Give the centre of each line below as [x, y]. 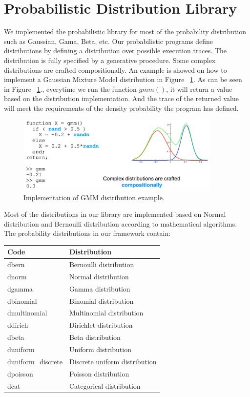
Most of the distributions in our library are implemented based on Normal [115, 214]
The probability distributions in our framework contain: [87, 233]
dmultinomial [27, 313]
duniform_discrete [35, 361]
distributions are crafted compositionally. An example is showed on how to [115, 70]
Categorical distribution [105, 386]
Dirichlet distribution [101, 325]
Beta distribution [95, 337]
